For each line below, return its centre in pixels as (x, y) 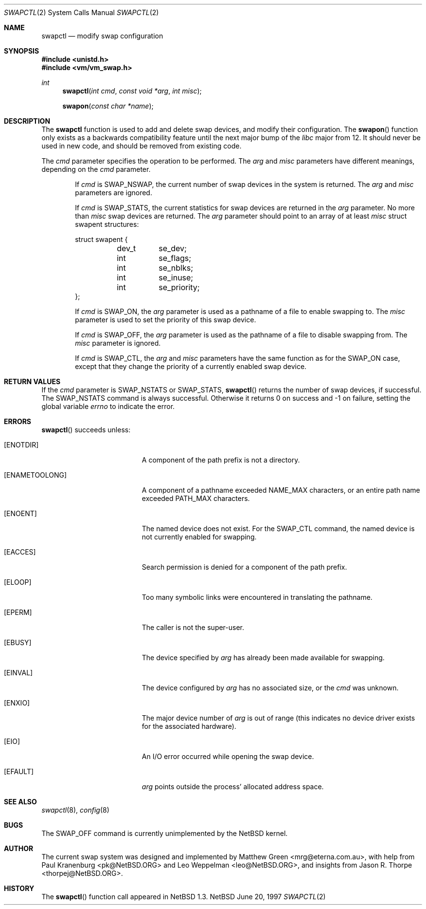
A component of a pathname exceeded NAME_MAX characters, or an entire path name (281, 490)
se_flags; (175, 258)
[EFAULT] (19, 771)
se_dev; (173, 248)
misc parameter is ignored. (118, 343)
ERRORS (18, 421)
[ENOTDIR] (21, 445)
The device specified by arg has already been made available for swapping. (263, 658)
